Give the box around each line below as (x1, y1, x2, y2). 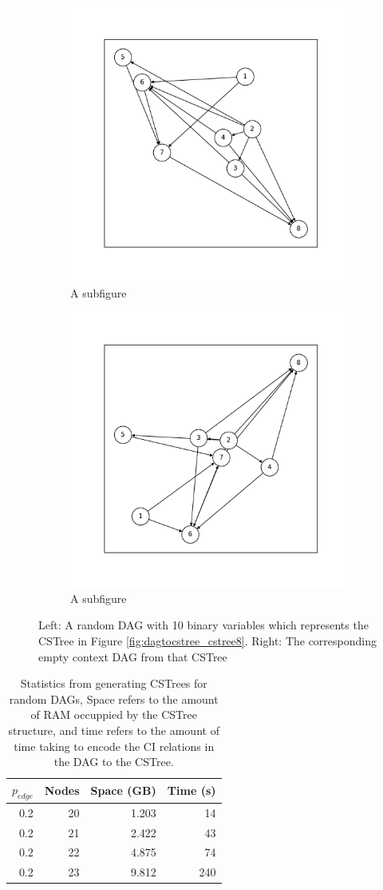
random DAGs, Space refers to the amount (9, 690, 219, 707)
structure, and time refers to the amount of (8, 721, 219, 738)
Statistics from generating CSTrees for (20, 675, 207, 692)
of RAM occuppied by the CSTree (30, 706, 197, 723)
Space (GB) (90, 782, 156, 799)
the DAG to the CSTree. (53, 753, 174, 770)
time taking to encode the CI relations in (14, 737, 215, 754)
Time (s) (167, 782, 216, 799)
